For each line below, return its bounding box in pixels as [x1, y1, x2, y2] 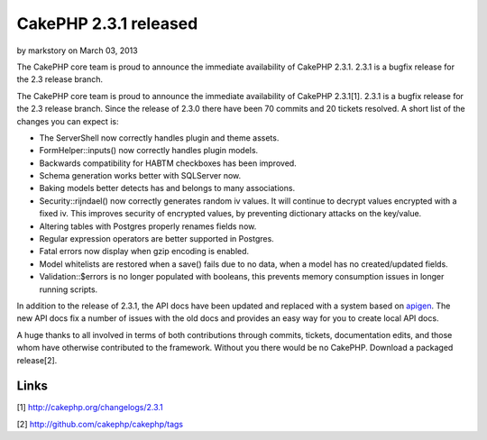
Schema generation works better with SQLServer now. [39, 170, 242, 181]
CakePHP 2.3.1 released [16, 14, 198, 33]
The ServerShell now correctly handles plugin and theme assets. [39, 132, 280, 143]
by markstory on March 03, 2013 [16, 45, 139, 56]
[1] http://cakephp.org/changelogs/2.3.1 [16, 402, 164, 413]
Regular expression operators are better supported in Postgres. [39, 234, 274, 244]
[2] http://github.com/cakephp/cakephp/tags [16, 418, 184, 429]
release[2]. [16, 354, 58, 365]
